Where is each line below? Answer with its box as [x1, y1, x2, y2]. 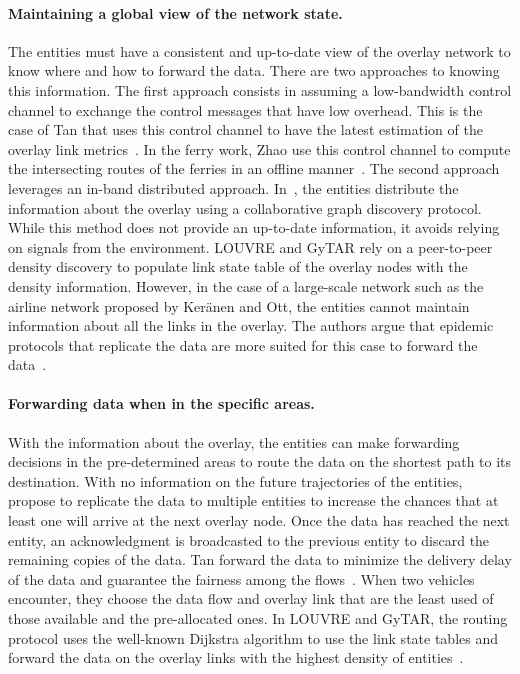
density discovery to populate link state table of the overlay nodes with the [8, 256, 468, 277]
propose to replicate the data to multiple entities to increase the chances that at [8, 490, 499, 511]
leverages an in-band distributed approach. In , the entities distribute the [8, 177, 459, 198]
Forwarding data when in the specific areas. [8, 393, 315, 414]
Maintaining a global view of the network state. [8, 2, 343, 23]
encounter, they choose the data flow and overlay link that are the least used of [8, 588, 494, 609]
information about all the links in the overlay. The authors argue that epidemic [8, 315, 494, 336]
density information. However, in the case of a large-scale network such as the [8, 275, 484, 296]
